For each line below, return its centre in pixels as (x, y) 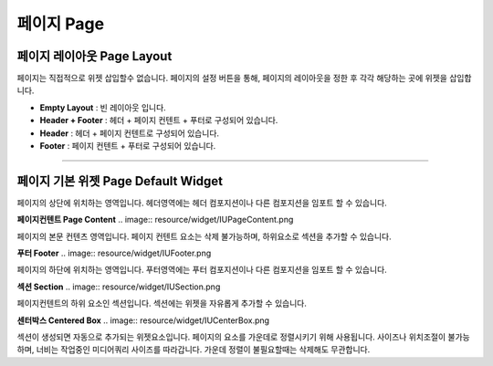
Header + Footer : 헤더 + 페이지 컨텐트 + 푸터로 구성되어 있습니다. (159, 120)
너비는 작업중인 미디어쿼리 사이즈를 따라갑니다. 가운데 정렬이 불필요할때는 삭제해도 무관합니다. (203, 350)
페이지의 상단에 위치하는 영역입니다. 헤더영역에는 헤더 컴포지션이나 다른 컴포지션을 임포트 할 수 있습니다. (202, 203)
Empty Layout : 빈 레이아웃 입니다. (103, 107)
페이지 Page (61, 24)
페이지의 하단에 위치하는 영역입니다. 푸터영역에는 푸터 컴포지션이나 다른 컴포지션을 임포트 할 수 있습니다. (202, 270)
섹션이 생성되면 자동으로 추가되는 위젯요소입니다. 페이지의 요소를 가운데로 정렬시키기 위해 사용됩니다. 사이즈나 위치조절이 (231, 337)
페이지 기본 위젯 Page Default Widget (120, 181)
